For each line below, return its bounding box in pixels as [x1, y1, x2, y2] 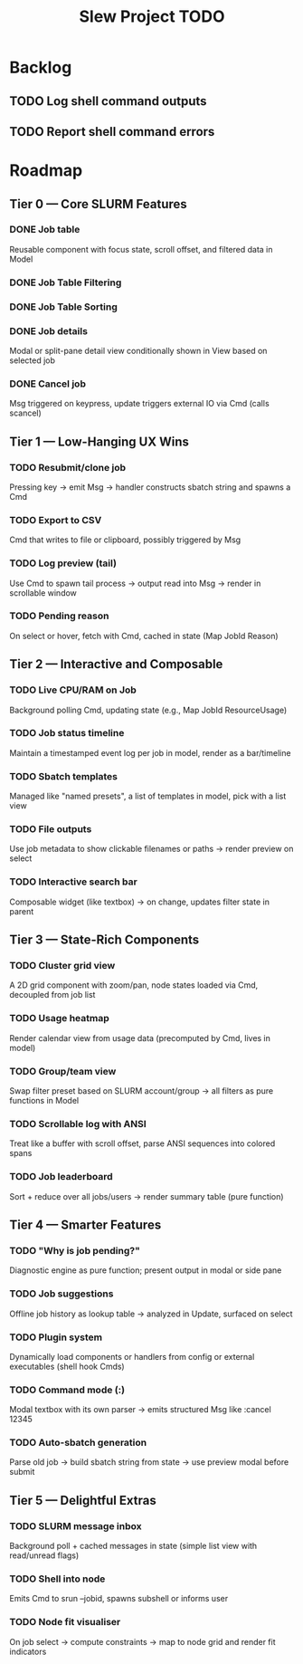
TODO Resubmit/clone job [9, 461, 127, 473]
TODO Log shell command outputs [9, 93, 207, 109]
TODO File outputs [9, 823, 92, 836]
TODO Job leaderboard [9, 1171, 113, 1183]
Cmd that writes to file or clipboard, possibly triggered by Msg [9, 534, 241, 545]
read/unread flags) [9, 1550, 80, 1561]
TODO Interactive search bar [9, 875, 137, 888]
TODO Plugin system [9, 1331, 103, 1344]
